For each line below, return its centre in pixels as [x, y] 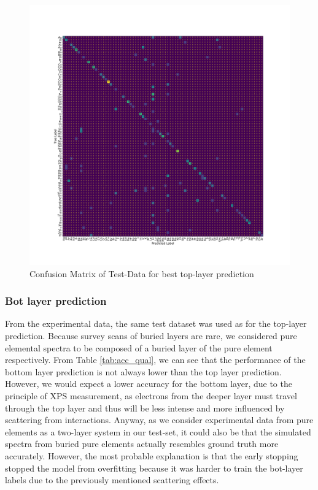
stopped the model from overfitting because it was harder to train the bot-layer [154, 468]
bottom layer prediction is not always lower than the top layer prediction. [143, 371]
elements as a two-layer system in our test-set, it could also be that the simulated [158, 431]
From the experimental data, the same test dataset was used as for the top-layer [156, 323]
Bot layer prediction [56, 301]
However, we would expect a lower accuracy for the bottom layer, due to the [149, 384]
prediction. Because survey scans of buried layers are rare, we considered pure [151, 335]
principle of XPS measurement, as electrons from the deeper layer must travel [151, 395]
